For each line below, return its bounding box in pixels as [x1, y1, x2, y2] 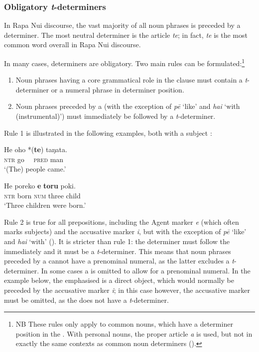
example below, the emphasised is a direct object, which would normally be [4, 275, 234, 285]
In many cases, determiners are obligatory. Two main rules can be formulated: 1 [4, 57, 245, 68]
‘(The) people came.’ [4, 164, 66, 174]
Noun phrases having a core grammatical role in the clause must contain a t [15, 75, 248, 85]
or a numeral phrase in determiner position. [51, 84, 184, 94]
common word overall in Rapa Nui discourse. [4, 39, 141, 50]
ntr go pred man [4, 154, 64, 164]
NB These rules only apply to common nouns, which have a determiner [15, 319, 233, 329]
